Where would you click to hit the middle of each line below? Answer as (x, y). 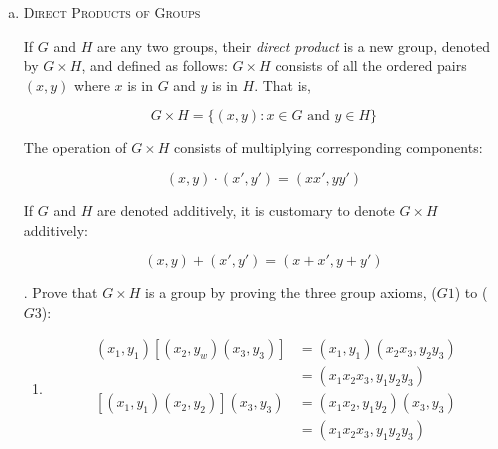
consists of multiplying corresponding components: (328, 147)
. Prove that (60, 292)
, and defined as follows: (154, 65)
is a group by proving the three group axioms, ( (291, 292)
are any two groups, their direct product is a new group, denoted (293, 45)
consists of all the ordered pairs (371, 65)
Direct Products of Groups (112, 12)
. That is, (282, 84)
